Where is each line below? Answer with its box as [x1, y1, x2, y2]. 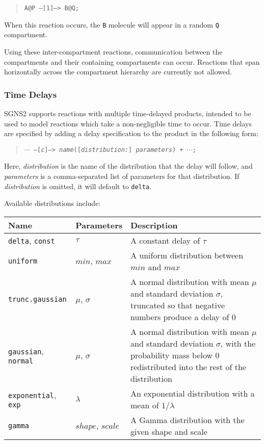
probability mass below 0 [130, 349, 220, 361]
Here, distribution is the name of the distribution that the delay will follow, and [4, 161, 253, 171]
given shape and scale [130, 425, 207, 437]
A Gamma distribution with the [130, 413, 245, 426]
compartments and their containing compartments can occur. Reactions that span [4, 56, 260, 67]
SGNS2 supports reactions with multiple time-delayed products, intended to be [4, 108, 251, 118]
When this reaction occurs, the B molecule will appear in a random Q [4, 19, 219, 30]
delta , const [8, 234, 55, 246]
